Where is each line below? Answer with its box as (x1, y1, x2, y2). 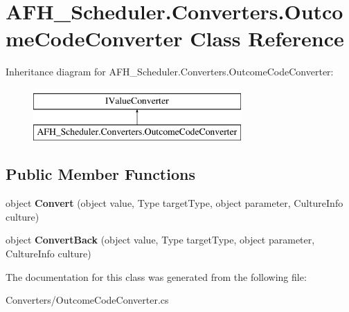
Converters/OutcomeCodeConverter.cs (6, 293, 169, 307)
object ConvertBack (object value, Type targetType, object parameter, (6, 232, 315, 247)
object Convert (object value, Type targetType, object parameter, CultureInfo (6, 196, 343, 210)
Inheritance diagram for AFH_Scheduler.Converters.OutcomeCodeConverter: (6, 64, 334, 79)
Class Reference (190, 24, 344, 53)
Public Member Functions (6, 163, 195, 185)
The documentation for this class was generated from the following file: (6, 269, 307, 284)
